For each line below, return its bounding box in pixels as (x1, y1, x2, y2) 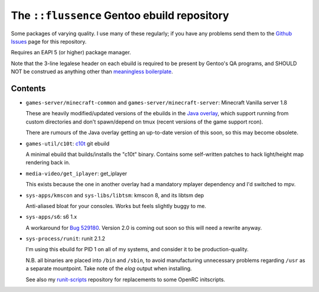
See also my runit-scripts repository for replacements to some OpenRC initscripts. (25, 275, 226, 283)
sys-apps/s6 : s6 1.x (25, 213, 77, 220)
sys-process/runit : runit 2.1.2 (25, 235, 106, 242)
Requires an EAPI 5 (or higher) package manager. (11, 49, 131, 56)
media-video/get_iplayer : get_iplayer (25, 170, 128, 177)
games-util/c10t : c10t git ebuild (25, 139, 110, 147)
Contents (11, 83, 46, 93)
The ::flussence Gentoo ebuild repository (11, 9, 230, 22)
